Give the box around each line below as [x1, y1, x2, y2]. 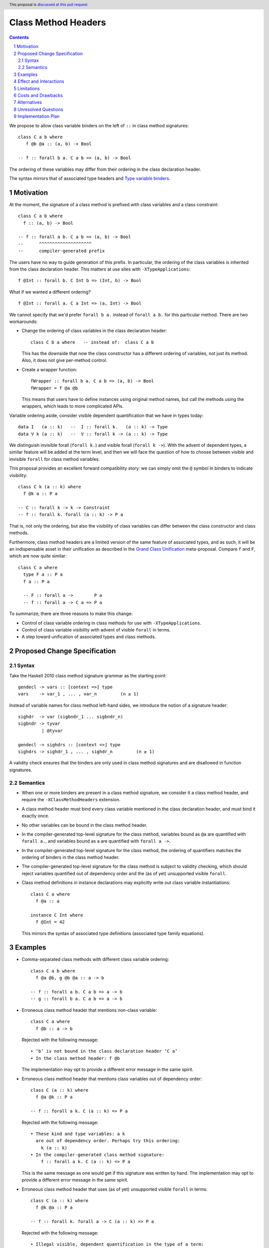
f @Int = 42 [35, 919, 65, 925]
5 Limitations [13, 85, 40, 91]
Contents [9, 34, 29, 40]
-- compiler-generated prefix [18, 248, 105, 254]
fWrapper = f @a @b [30, 385, 78, 391]
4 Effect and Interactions [13, 78, 64, 84]
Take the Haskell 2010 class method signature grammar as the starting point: [9, 672, 167, 678]
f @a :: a [35, 899, 60, 904]
